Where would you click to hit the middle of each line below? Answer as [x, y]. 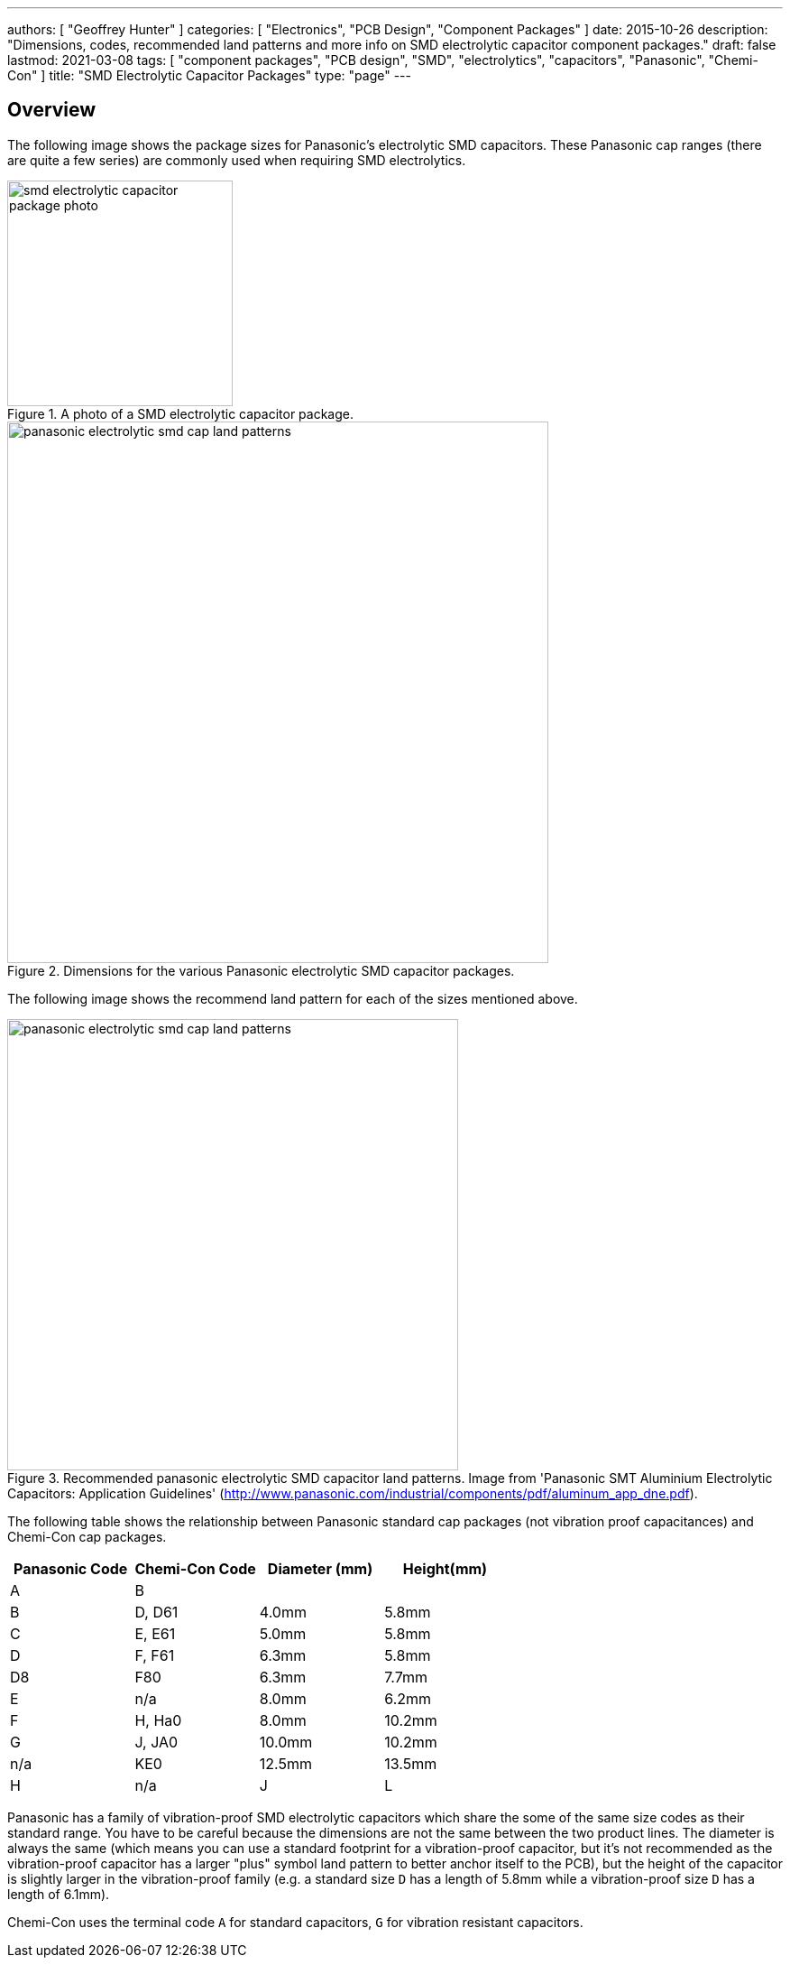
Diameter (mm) [320, 1568]
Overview [52, 110]
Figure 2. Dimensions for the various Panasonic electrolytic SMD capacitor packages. [261, 970]
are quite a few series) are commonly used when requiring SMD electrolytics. [237, 160]
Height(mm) [445, 1568]
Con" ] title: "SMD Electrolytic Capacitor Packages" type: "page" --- [209, 75]
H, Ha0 [158, 1720]
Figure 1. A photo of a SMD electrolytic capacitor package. [180, 413]
